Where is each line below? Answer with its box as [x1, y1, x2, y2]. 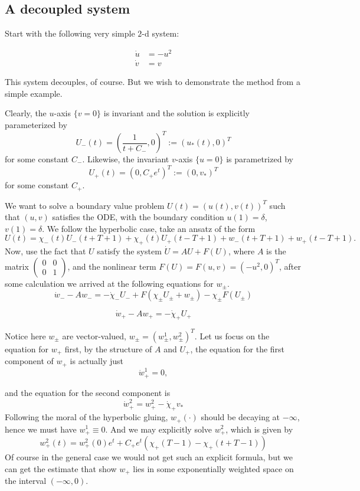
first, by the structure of [64, 342, 152, 355]
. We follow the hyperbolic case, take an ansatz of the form [42, 222, 256, 234]
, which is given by [225, 423, 293, 435]
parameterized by [5, 118, 67, 130]
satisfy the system [97, 245, 162, 257]
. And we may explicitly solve [105, 423, 212, 435]
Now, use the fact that [5, 245, 86, 257]
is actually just [70, 355, 123, 367]
